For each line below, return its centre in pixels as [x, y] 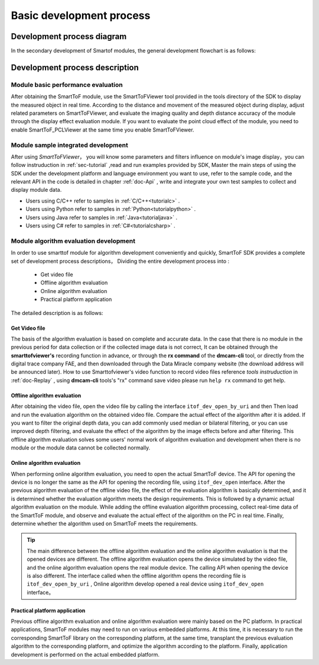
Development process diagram [69, 36]
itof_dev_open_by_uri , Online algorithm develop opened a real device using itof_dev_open [145, 584]
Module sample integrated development [69, 145]
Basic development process [81, 15]
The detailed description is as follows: [57, 313]
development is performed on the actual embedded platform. [85, 654]
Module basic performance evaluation [67, 85]
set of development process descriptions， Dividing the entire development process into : [120, 261]
